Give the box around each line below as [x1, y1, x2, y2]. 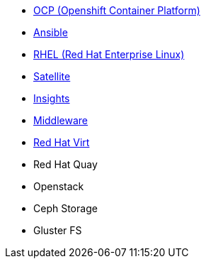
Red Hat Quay [33, 158, 98, 170]
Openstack [33, 180, 84, 192]
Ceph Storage [33, 202, 98, 214]
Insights [33, 92, 70, 104]
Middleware [33, 114, 88, 126]
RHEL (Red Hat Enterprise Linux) [33, 48, 185, 60]
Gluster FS [33, 224, 82, 236]
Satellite [33, 70, 71, 82]
